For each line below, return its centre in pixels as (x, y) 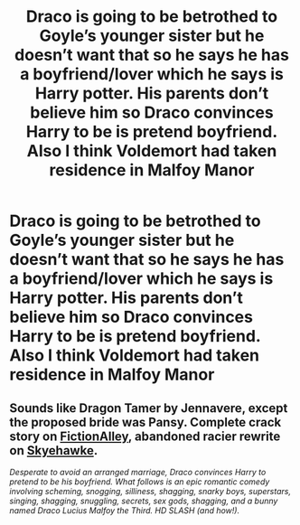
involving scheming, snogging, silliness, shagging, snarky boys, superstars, (150, 491)
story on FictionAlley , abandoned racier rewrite (145, 436)
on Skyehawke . (54, 450)
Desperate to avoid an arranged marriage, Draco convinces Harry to (138, 472)
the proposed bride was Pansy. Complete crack (145, 422)
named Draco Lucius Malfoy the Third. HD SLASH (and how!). (125, 511)
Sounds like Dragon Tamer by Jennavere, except (149, 408)
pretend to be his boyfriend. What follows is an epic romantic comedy (140, 482)
